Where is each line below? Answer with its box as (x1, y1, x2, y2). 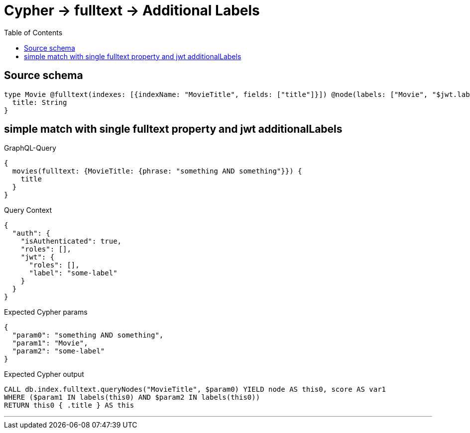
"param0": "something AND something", (12, 331, 164, 340)
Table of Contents (4, 28, 63, 37)
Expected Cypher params (4, 308, 88, 317)
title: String (12, 98, 67, 106)
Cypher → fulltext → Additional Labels (4, 2, 260, 19)
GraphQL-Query (4, 144, 56, 153)
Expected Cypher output (4, 370, 84, 379)
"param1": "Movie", (12, 339, 88, 347)
